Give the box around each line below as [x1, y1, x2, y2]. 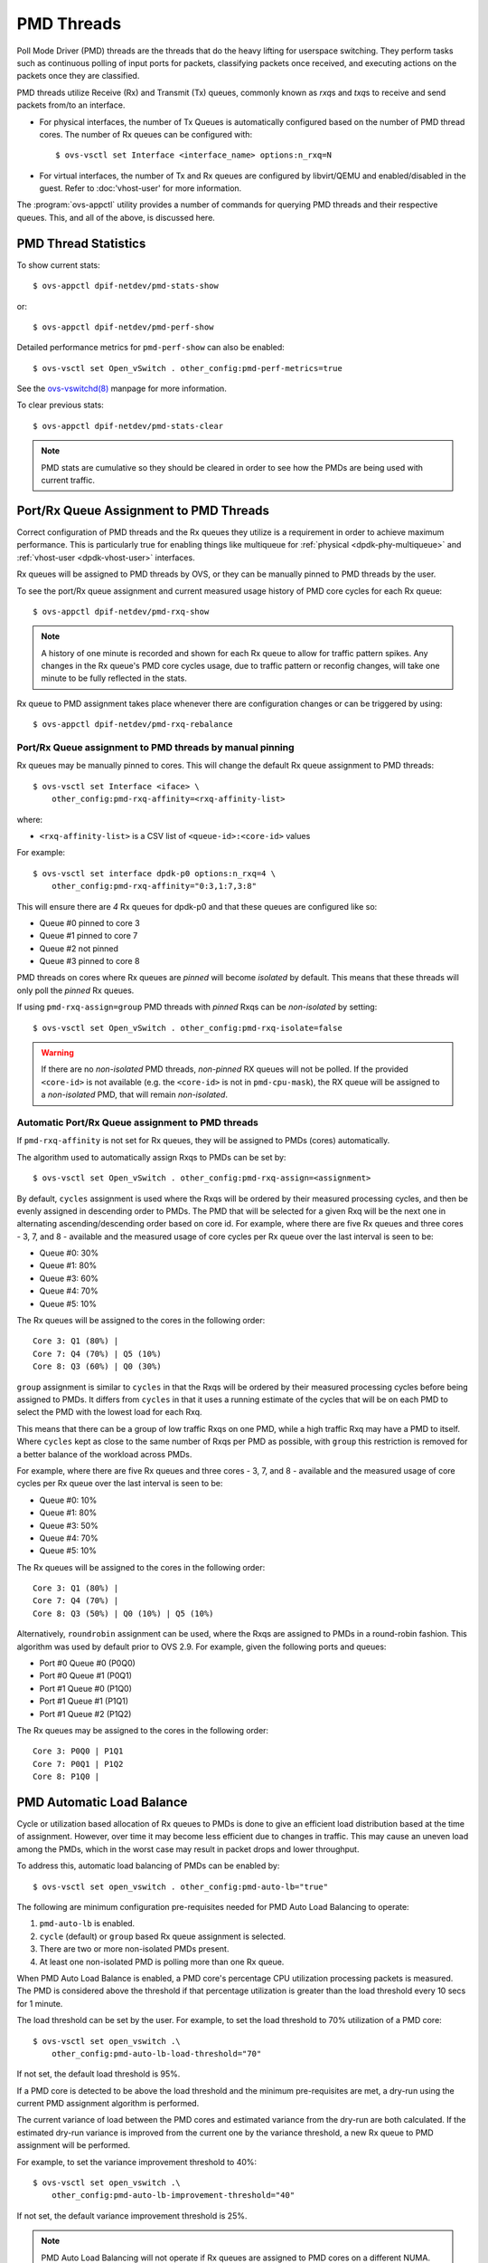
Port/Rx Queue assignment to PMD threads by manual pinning [16, 741, 295, 754]
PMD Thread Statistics [16, 235, 146, 251]
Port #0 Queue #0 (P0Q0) [39, 1657, 136, 1669]
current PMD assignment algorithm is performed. [16, 2098, 200, 2109]
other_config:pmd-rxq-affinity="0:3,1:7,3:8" [51, 881, 258, 892]
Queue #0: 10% [39, 1494, 98, 1505]
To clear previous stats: [16, 399, 104, 411]
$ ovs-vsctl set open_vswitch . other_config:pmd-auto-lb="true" [33, 1881, 329, 1892]
